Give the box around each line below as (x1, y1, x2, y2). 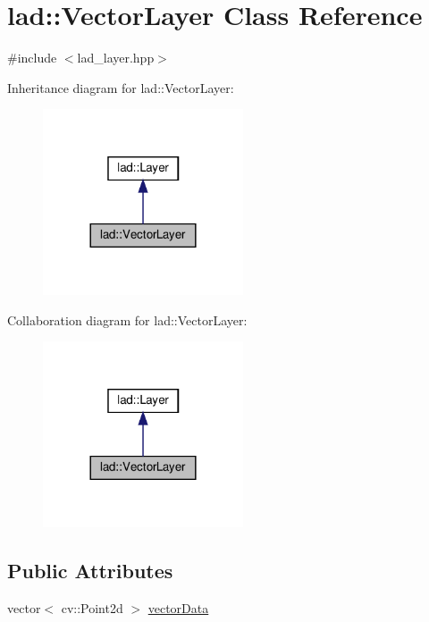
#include (7, 48, 57, 67)
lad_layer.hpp (77, 48, 155, 67)
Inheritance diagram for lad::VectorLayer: (7, 78, 234, 97)
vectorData (147, 599, 209, 618)
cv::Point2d (61, 599, 123, 618)
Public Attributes (7, 557, 173, 584)
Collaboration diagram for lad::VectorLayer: (7, 310, 248, 329)
